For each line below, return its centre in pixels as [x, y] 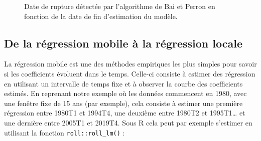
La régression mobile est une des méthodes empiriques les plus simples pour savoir [130, 64]
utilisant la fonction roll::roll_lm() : [64, 132]
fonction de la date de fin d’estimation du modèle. [101, 16]
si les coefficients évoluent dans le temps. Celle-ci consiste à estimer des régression [130, 73]
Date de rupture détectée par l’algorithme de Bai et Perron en [120, 6]
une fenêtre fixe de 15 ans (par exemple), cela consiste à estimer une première [123, 103]
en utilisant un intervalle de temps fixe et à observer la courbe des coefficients [123, 83]
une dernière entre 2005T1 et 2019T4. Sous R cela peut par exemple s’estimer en [128, 122]
